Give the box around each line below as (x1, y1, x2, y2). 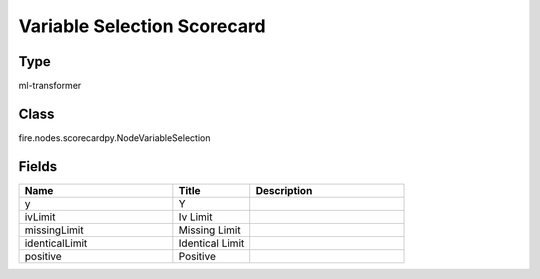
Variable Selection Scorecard (18, 15, 267, 37)
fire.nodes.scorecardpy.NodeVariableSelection (18, 131, 211, 144)
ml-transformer (18, 80, 82, 92)
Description (255, 183, 313, 197)
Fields (18, 158, 58, 175)
